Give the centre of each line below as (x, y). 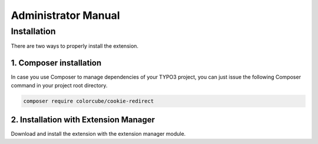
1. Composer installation (56, 63)
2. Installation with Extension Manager (83, 120)
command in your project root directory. (59, 85)
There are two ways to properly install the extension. (74, 46)
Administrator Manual (65, 15)
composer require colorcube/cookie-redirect (89, 101)
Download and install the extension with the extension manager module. (98, 134)
